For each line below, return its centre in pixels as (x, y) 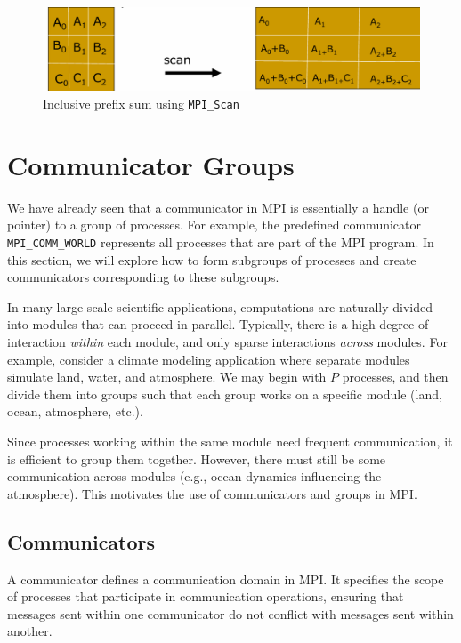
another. (30, 631)
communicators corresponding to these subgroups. (143, 277)
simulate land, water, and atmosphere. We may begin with (167, 377)
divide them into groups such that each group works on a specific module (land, (225, 394)
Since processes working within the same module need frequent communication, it (230, 441)
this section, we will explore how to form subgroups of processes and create (212, 259)
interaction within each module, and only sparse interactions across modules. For (227, 342)
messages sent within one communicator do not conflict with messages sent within (230, 613)
